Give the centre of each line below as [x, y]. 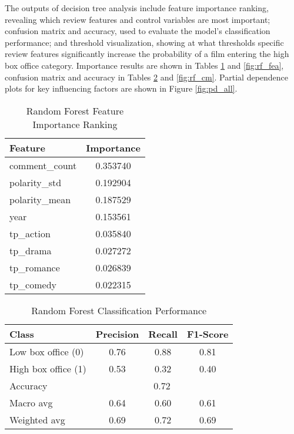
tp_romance [35, 267]
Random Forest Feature [75, 110]
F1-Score [208, 334]
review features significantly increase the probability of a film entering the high [147, 54]
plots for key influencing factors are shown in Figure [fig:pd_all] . [121, 88]
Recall [163, 334]
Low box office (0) [47, 351]
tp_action [30, 233]
